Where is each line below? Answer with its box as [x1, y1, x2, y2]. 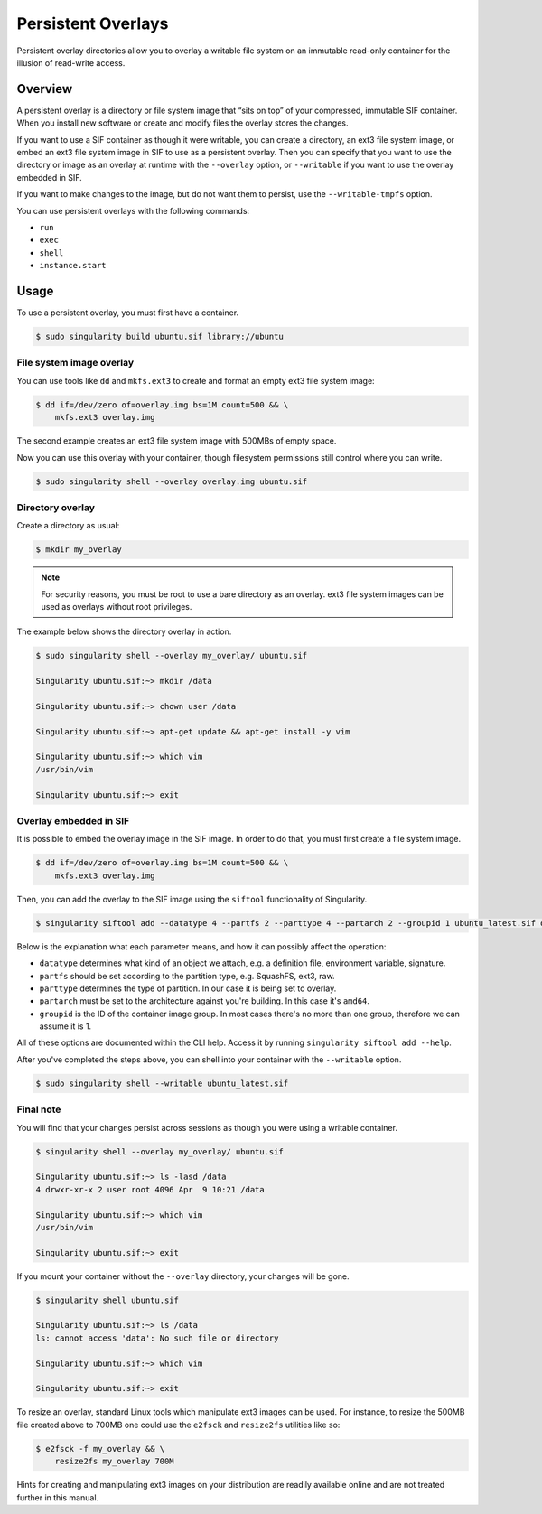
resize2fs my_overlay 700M [54, 1456, 175, 1467]
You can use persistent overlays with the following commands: [16, 205, 250, 216]
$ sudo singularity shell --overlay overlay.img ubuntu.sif [35, 476, 308, 487]
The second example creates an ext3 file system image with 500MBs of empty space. [16, 435, 337, 446]
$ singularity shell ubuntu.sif [35, 1294, 180, 1305]
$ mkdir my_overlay [35, 545, 122, 555]
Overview [16, 81, 73, 97]
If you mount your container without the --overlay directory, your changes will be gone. [16, 1270, 350, 1282]
